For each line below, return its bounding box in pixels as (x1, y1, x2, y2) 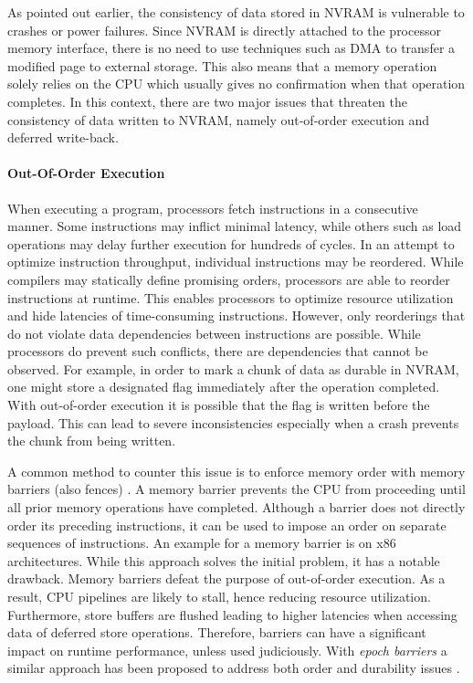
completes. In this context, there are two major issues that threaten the (7, 91, 407, 110)
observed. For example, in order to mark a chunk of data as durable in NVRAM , (7, 359, 459, 378)
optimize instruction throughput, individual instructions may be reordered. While (7, 252, 464, 271)
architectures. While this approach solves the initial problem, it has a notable (7, 551, 440, 570)
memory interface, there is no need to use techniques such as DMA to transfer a (7, 38, 456, 58)
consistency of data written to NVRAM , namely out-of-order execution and (7, 110, 430, 129)
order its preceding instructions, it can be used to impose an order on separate (7, 515, 447, 534)
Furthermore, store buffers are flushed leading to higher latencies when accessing (7, 604, 457, 624)
